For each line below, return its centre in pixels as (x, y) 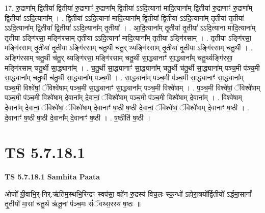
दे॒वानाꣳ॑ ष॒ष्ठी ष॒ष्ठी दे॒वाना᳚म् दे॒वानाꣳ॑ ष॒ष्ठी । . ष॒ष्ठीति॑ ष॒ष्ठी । (78, 117)
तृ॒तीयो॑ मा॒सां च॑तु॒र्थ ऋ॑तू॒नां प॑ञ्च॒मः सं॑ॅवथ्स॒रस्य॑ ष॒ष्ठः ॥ (73, 204)
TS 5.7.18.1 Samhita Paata (52, 177)
